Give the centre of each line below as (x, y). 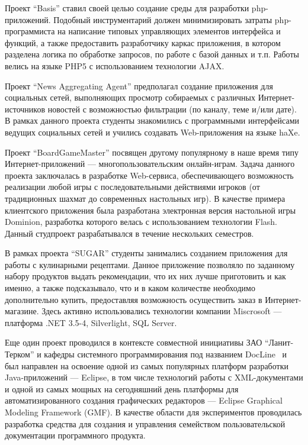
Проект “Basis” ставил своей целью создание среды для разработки (127, 8)
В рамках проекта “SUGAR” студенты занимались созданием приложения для (146, 253)
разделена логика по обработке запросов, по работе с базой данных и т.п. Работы (152, 54)
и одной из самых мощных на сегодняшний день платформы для (122, 388)
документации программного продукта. (75, 435)
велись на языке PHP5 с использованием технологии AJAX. (115, 65)
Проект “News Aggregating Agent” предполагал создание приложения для (139, 86)
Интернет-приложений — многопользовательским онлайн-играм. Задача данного (150, 164)
